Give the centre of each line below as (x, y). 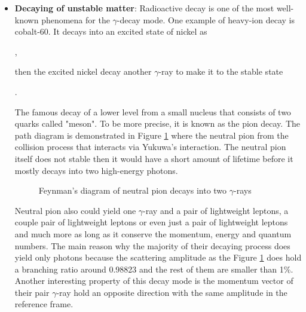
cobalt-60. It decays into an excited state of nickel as (111, 31)
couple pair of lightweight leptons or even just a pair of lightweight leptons (151, 222)
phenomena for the (76, 19)
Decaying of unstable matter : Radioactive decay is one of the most (144, 8)
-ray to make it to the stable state (221, 71)
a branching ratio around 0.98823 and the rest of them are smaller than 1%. (154, 269)
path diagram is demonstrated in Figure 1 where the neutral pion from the (152, 135)
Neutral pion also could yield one (75, 210)
